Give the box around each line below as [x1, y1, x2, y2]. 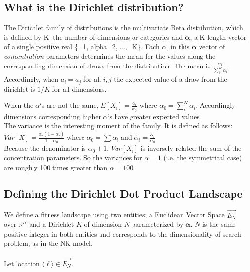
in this [170, 41, 190, 51]
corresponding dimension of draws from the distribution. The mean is [4, 60, 211, 70]
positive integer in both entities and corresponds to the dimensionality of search [4, 228, 241, 238]
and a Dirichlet [29, 219, 74, 229]
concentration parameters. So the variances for [4, 153, 142, 163]
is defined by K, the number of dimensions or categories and [4, 32, 183, 42]
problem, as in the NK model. [4, 238, 93, 248]
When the [4, 100, 33, 110]
